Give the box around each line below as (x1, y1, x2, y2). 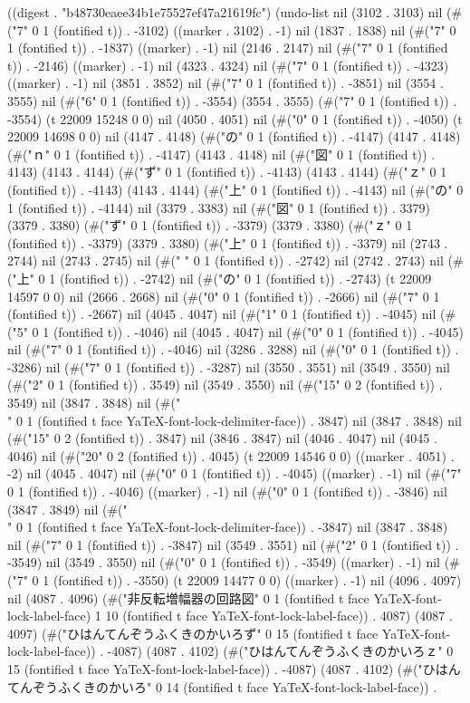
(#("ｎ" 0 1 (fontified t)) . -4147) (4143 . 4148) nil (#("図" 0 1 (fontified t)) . (7, 144, 436, 163)
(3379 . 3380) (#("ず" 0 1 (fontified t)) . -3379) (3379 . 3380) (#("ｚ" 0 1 (7, 216, 413, 235)
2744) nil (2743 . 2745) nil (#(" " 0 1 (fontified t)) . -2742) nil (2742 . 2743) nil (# (7, 251, 464, 270)
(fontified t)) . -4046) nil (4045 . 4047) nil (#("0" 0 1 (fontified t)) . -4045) (53, 322, 464, 341)
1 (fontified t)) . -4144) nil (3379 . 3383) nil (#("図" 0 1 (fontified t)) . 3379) (7, 197, 431, 217)
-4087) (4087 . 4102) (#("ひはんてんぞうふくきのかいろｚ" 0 (107, 641, 454, 660)
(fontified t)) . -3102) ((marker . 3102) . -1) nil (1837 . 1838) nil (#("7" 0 (53, 20, 456, 39)
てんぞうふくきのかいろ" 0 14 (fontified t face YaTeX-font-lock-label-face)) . (7, 677, 437, 696)
